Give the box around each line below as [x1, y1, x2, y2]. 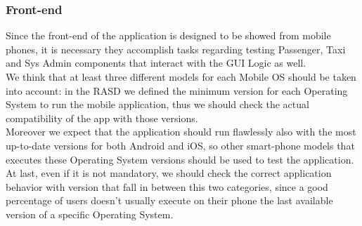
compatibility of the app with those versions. [6, 110, 198, 125]
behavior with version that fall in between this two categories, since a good [6, 179, 328, 194]
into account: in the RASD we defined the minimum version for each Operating [6, 83, 348, 98]
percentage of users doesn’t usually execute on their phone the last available [6, 193, 333, 208]
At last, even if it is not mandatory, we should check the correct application [6, 166, 332, 180]
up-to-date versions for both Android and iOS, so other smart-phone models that [6, 138, 355, 152]
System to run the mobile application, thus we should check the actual [6, 97, 309, 112]
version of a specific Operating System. [6, 206, 174, 221]
